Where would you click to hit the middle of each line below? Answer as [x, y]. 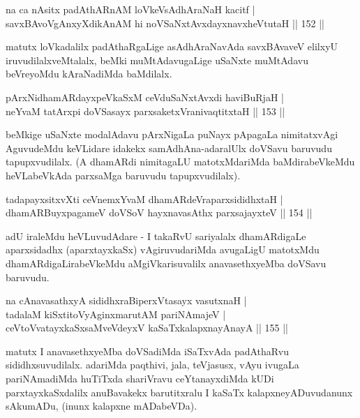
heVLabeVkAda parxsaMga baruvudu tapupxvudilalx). [123, 175]
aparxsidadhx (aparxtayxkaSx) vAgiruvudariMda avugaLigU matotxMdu [163, 249]
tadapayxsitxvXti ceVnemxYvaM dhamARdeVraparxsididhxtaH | [144, 199]
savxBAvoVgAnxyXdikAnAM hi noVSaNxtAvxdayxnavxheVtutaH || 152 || [165, 23]
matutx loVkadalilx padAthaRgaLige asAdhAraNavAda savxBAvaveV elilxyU [172, 46]
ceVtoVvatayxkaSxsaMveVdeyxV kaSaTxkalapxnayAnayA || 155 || [147, 328]
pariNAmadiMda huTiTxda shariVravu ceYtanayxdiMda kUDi [140, 379]
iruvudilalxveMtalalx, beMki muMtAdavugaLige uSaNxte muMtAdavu [157, 60]
